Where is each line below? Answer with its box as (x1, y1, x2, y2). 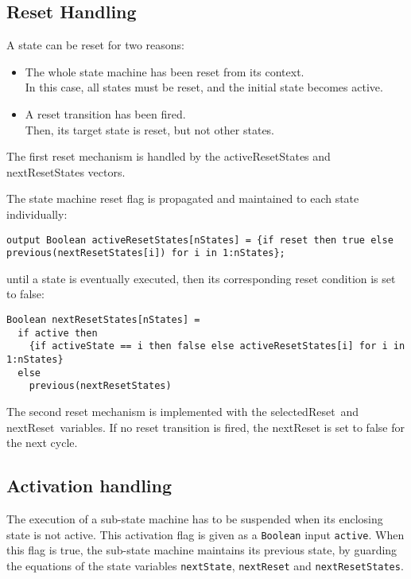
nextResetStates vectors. (6, 163, 126, 180)
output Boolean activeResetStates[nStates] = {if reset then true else (6, 234, 394, 246)
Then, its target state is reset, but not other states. (25, 121, 275, 138)
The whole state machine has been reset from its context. (25, 63, 304, 80)
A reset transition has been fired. (25, 105, 186, 122)
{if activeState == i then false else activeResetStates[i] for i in (29, 340, 405, 352)
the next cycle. (6, 434, 78, 451)
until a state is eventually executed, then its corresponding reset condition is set (6, 270, 396, 286)
